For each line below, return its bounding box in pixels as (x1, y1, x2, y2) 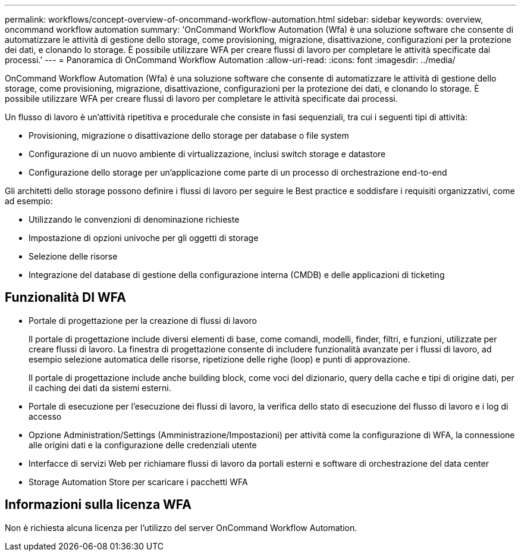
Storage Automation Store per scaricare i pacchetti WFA (29, 476, 248, 487)
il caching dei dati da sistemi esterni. (29, 382, 171, 393)
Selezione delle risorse (29, 251, 118, 261)
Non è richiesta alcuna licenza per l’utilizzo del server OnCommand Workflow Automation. (5, 522, 357, 533)
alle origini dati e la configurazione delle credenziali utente (29, 439, 257, 450)
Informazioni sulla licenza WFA (5, 497, 192, 513)
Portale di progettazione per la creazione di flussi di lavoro (29, 315, 257, 326)
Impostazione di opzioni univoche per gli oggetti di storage (29, 233, 259, 243)
